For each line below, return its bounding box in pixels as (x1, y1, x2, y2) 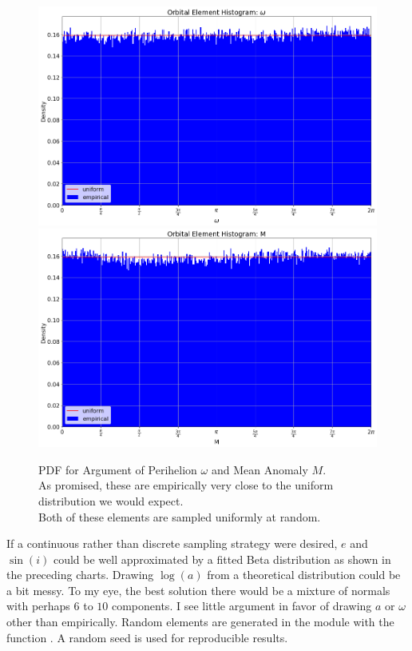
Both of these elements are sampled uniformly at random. (38, 508, 321, 525)
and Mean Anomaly (211, 461, 308, 477)
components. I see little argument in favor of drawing (111, 597, 372, 614)
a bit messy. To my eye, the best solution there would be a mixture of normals (6, 581, 390, 598)
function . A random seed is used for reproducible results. (6, 629, 288, 645)
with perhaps (6, 597, 70, 614)
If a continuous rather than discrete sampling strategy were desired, (6, 535, 338, 552)
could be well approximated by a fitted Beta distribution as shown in (53, 550, 391, 567)
